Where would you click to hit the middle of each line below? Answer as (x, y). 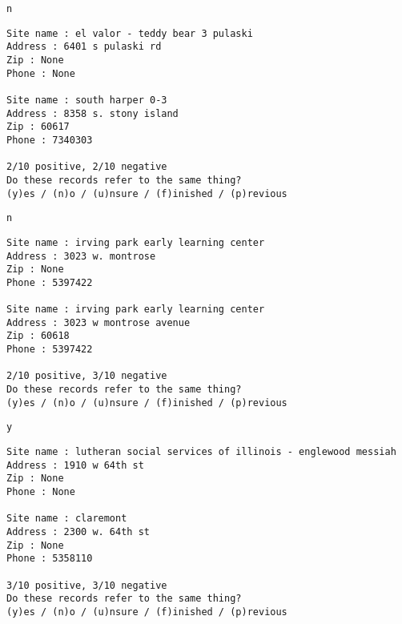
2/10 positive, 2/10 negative (87, 167)
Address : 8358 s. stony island (92, 113)
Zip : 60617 (38, 127)
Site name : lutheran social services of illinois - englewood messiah (201, 452)
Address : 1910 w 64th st (75, 465)
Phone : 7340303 (50, 140)
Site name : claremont (67, 519)
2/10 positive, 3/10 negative (87, 376)
